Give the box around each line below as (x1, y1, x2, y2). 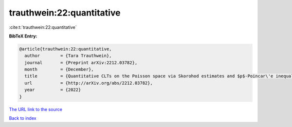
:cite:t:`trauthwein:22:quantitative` (9, 24, 77, 30)
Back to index (9, 115, 36, 121)
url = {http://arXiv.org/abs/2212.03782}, (24, 80, 153, 86)
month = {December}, (24, 67, 94, 73)
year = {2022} (24, 87, 81, 92)
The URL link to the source (9, 106, 63, 112)
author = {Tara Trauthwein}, (24, 53, 112, 58)
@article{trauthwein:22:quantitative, (19, 46, 112, 52)
